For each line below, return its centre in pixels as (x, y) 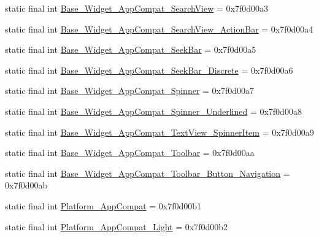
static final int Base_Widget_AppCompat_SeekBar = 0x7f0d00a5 (131, 49)
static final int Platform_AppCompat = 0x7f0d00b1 (103, 205)
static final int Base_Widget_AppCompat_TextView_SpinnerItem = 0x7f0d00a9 (159, 132)
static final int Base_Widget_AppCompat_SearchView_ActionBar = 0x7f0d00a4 (159, 29)
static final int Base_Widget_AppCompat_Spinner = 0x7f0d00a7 (130, 91)
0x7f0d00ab (26, 185)
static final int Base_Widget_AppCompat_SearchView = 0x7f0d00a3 (136, 8)
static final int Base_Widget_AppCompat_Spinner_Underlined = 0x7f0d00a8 (153, 111)
